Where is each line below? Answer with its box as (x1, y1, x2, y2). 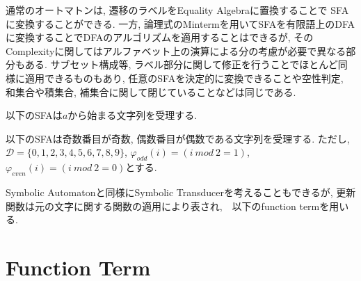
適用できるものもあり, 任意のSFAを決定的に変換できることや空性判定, (24, 70, 344, 85)
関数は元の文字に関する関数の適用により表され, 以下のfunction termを (6, 198, 330, 213)
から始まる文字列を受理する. (67, 108, 198, 122)
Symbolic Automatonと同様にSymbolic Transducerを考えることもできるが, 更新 (6, 184, 356, 199)
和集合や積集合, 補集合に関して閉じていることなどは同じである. (6, 84, 296, 99)
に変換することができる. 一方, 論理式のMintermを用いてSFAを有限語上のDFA (6, 16, 355, 31)
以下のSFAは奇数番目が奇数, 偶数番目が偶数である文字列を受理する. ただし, (6, 131, 350, 145)
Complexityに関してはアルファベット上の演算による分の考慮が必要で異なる (6, 43, 346, 58)
